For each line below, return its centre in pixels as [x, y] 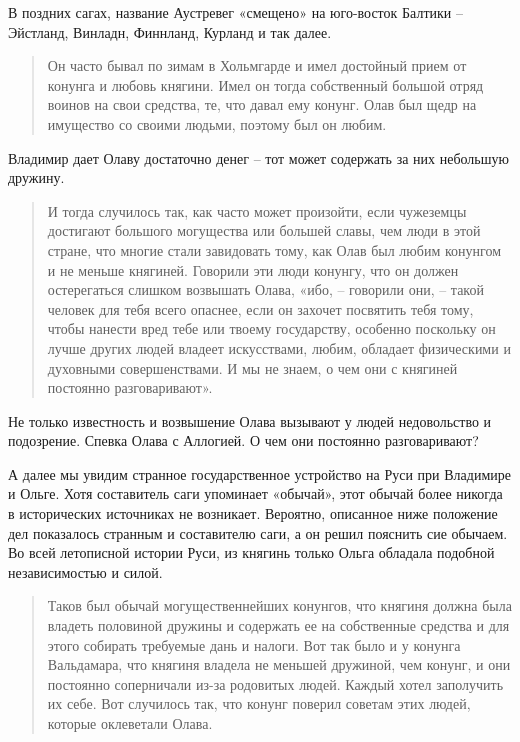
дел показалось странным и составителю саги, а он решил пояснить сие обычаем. [258, 532]
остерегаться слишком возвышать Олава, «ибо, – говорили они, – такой [265, 289]
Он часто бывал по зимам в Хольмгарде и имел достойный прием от [257, 65]
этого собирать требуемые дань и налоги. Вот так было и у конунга [254, 644]
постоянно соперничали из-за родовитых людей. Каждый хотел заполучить [275, 683]
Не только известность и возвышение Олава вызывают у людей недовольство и [250, 420]
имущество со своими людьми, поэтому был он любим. [217, 123]
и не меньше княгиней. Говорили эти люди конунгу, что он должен [253, 269]
